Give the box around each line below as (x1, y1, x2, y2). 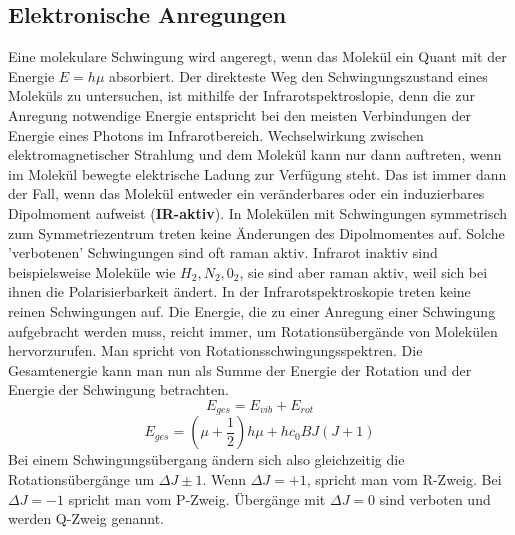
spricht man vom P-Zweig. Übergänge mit (68, 488, 326, 509)
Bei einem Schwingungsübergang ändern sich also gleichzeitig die (8, 449, 405, 470)
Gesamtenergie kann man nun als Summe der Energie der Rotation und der (8, 359, 472, 380)
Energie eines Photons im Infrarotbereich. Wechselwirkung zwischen (8, 124, 424, 145)
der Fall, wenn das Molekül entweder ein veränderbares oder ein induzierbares (8, 183, 485, 204)
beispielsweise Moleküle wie (8, 261, 176, 282)
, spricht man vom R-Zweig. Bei (306, 468, 502, 489)
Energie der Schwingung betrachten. (8, 379, 229, 400)
